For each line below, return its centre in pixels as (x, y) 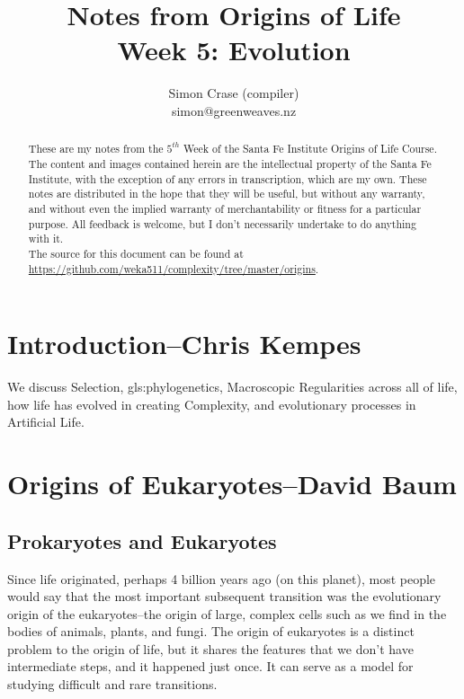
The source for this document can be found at (136, 253)
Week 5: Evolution (234, 50)
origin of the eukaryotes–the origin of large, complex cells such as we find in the (227, 613)
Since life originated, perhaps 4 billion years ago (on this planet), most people (222, 578)
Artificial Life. (46, 422)
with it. (46, 239)
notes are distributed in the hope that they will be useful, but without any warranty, (227, 194)
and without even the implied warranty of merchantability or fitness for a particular (225, 208)
